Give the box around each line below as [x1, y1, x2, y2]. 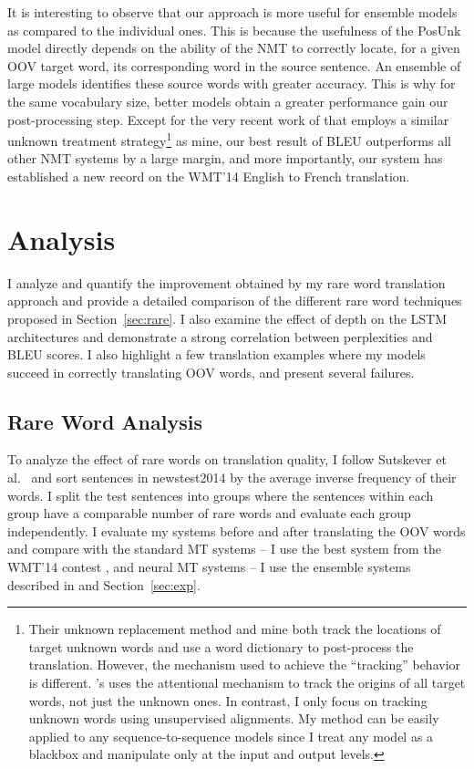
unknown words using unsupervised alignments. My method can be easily [28, 709, 439, 728]
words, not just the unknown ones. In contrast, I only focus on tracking [28, 691, 428, 710]
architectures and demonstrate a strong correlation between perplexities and [7, 327, 433, 346]
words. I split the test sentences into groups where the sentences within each [7, 485, 434, 504]
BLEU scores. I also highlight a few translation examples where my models [7, 345, 426, 364]
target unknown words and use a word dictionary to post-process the [28, 637, 414, 656]
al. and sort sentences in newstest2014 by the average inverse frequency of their [7, 468, 457, 487]
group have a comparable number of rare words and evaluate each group [7, 504, 411, 523]
